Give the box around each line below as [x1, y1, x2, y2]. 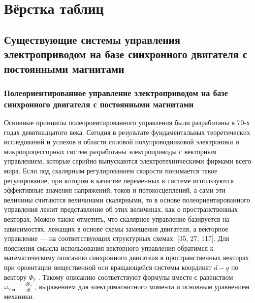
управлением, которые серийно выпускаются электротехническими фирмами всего [4, 156, 252, 166]
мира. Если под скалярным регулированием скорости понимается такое [4, 166, 218, 176]
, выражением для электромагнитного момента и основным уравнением [34, 281, 250, 292]
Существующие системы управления [4, 32, 181, 47]
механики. [4, 291, 34, 301]
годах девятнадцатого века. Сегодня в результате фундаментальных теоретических [4, 127, 251, 137]
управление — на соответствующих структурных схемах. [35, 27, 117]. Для [4, 233, 229, 243]
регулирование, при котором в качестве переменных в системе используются [4, 175, 234, 185]
